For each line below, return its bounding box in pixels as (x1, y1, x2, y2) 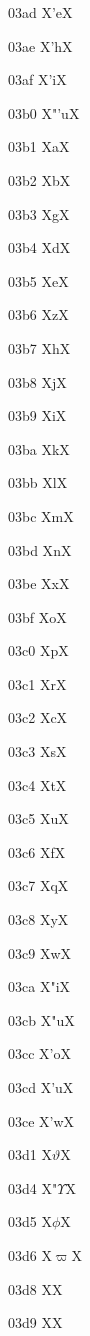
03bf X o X (8, 606, 67, 627)
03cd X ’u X (8, 1077, 74, 1097)
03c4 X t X (8, 774, 67, 795)
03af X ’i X (8, 69, 67, 90)
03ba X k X (8, 438, 70, 459)
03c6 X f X (8, 841, 66, 862)
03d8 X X (8, 1278, 63, 1299)
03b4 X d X (8, 237, 71, 258)
